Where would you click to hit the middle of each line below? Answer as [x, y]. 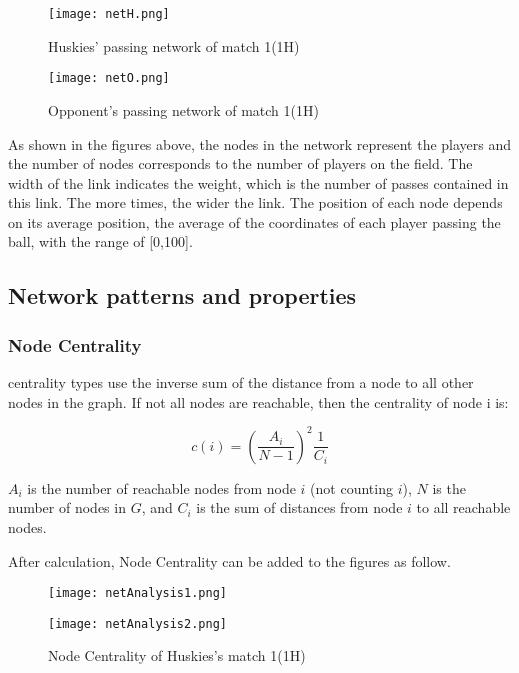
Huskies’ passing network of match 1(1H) [174, 45]
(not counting [351, 487]
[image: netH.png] [109, 14]
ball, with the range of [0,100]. [100, 241]
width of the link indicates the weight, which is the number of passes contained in [258, 182]
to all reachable [463, 507]
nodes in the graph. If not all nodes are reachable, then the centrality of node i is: [258, 401]
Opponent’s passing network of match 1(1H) [183, 109]
